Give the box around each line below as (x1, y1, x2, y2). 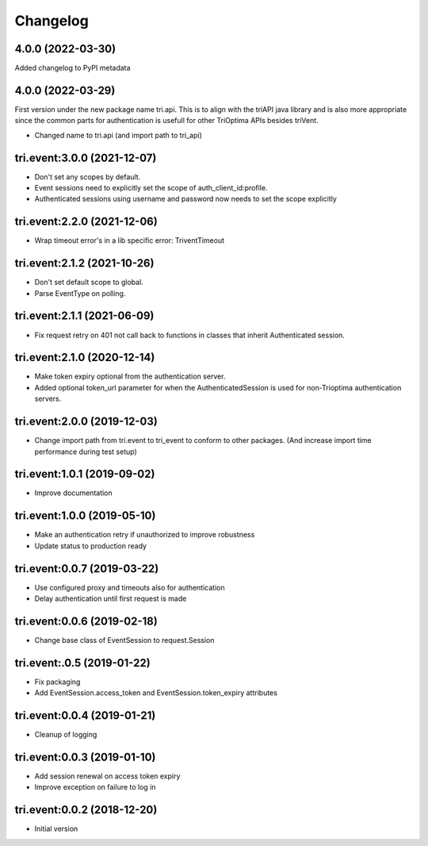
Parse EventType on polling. (34, 288, 126, 298)
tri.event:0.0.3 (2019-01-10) (14, 750, 156, 763)
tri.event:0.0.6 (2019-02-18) (14, 614, 158, 628)
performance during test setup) (34, 447, 138, 456)
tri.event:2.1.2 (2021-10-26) (14, 256, 155, 270)
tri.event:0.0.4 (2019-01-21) (14, 709, 156, 722)
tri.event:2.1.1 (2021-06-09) (14, 310, 155, 323)
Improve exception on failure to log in (34, 783, 156, 792)
